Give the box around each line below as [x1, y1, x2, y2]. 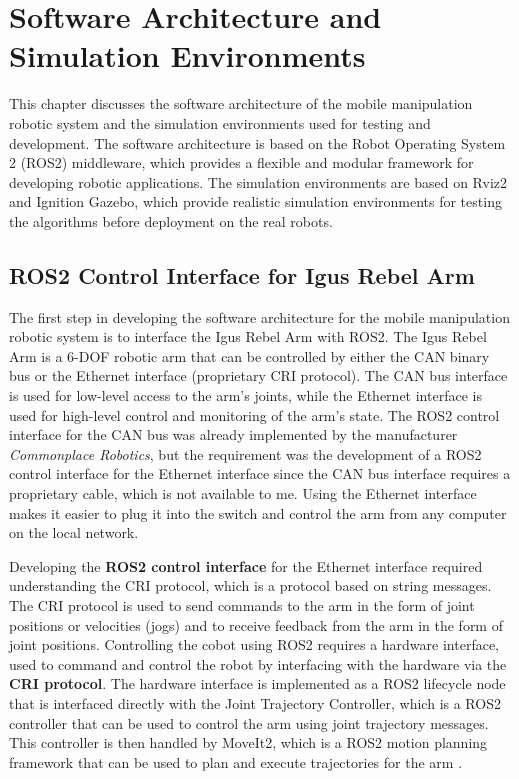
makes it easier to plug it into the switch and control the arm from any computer [9, 502, 507, 523]
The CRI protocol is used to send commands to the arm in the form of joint [9, 594, 475, 615]
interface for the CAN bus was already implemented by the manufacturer [9, 424, 458, 445]
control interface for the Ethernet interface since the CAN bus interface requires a [9, 463, 511, 484]
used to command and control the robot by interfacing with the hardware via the [9, 653, 507, 674]
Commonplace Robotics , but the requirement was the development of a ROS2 [9, 443, 482, 464]
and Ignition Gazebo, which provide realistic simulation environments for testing [9, 191, 502, 212]
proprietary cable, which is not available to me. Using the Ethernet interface [9, 483, 477, 504]
